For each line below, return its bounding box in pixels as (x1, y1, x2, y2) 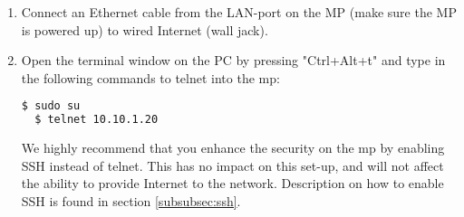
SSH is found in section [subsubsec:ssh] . (21, 191, 241, 210)
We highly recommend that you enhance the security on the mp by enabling (21, 138, 445, 157)
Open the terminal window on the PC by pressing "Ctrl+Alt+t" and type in (21, 51, 446, 70)
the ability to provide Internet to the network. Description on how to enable (21, 174, 444, 193)
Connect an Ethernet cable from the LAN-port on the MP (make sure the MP (21, 3, 457, 21)
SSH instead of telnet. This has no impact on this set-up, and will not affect (21, 156, 444, 175)
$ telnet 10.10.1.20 (34, 113, 159, 127)
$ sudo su (21, 99, 81, 113)
